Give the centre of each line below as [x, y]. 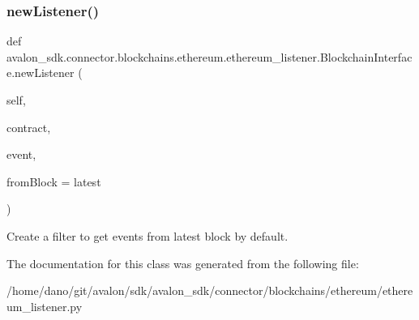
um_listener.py [45, 306]
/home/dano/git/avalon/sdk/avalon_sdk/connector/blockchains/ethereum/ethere [210, 290]
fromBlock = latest [54, 181]
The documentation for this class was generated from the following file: [183, 263]
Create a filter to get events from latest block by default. [148, 235]
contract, [29, 127]
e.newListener [41, 73]
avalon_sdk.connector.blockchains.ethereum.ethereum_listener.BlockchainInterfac [209, 56]
